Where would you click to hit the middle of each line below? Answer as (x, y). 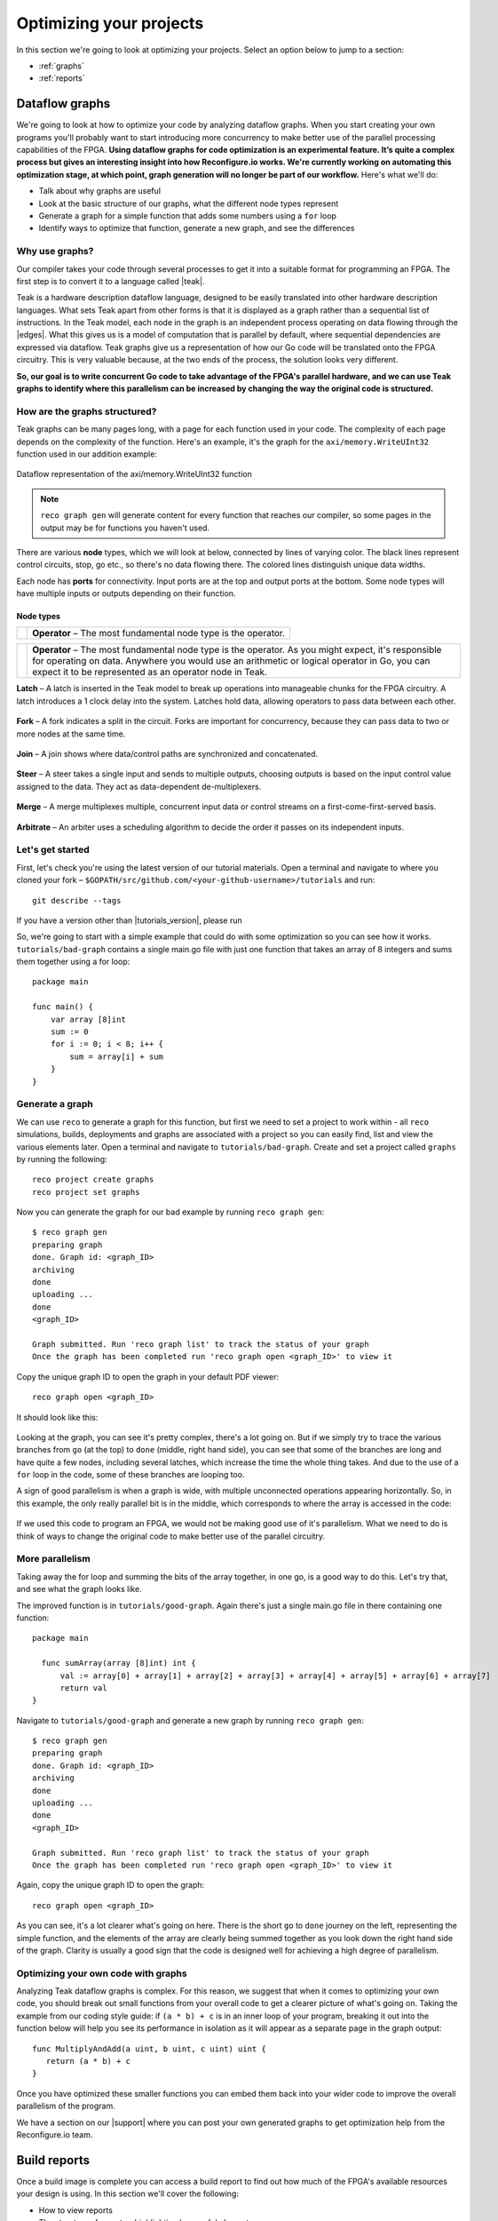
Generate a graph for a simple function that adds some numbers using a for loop (188, 215)
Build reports (53, 2160)
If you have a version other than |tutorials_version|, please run (130, 920)
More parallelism (53, 1559)
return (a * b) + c (88, 2062)
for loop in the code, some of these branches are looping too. (130, 1475)
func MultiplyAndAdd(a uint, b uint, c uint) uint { (149, 2049)
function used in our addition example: (87, 454)
